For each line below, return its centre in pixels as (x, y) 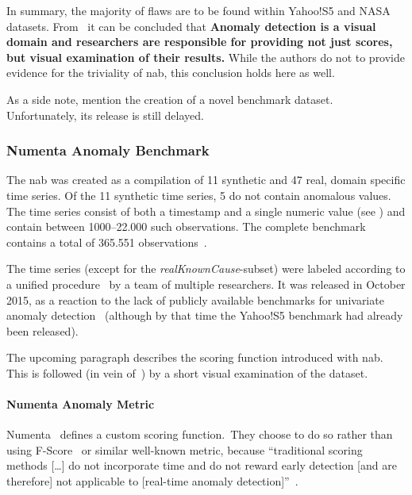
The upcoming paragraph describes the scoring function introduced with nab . (195, 357)
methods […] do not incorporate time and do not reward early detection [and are (202, 465)
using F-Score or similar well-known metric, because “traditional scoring (185, 449)
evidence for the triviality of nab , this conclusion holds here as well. (171, 73)
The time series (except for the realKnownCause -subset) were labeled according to (206, 269)
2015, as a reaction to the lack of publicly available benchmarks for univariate (195, 299)
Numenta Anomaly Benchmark (108, 150)
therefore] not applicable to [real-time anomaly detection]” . (152, 481)
